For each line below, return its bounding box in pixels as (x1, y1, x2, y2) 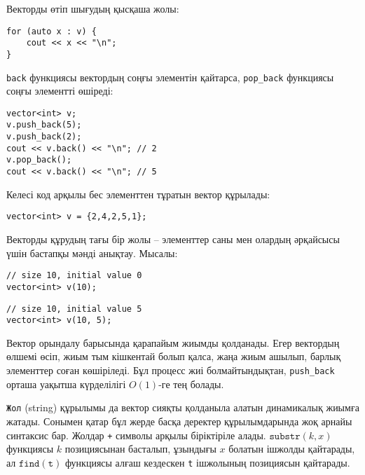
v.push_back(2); (6, 132, 82, 142)
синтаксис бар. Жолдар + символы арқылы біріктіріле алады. (6, 427, 266, 442)
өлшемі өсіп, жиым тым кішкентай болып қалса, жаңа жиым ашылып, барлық (6, 349, 341, 364)
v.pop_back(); (6, 155, 72, 165)
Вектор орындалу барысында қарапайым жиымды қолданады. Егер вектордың (6, 335, 340, 350)
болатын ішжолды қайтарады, (228, 441, 355, 456)
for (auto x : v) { (6, 26, 97, 36)
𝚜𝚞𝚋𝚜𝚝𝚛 (269, 431, 301, 441)
